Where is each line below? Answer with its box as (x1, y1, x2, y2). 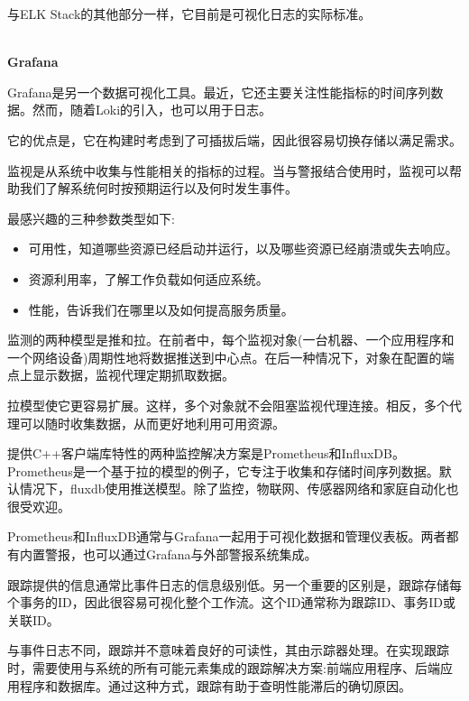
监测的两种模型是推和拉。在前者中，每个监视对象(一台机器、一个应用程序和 (7, 330, 455, 349)
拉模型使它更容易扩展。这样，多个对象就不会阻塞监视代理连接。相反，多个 (7, 395, 449, 414)
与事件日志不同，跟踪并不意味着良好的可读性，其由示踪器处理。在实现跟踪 (7, 641, 449, 659)
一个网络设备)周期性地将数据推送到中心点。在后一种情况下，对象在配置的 (7, 347, 442, 366)
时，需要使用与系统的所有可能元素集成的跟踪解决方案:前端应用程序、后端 (7, 659, 440, 678)
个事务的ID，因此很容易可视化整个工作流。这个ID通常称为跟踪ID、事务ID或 (7, 593, 455, 612)
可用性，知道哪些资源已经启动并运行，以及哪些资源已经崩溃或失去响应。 (28, 239, 458, 258)
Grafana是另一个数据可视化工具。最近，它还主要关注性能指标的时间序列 (7, 82, 431, 101)
